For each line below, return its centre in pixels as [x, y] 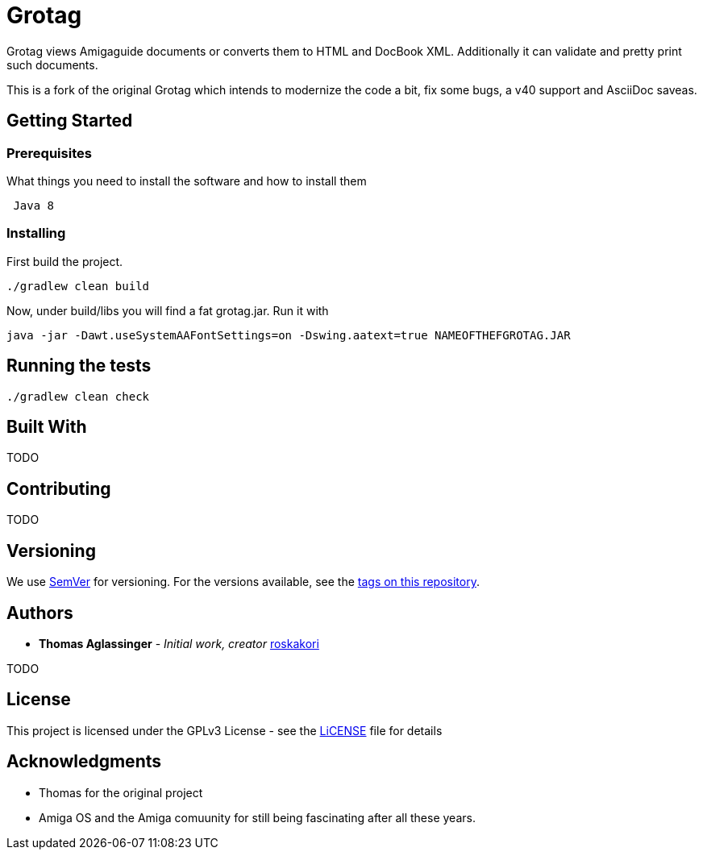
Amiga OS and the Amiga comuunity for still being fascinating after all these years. [257, 817]
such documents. [52, 64]
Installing [36, 233]
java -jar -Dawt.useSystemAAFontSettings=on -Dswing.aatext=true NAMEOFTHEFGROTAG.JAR [289, 335]
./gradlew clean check [78, 396]
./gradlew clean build [78, 286]
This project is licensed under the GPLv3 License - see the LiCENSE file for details [225, 730]
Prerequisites [49, 153]
